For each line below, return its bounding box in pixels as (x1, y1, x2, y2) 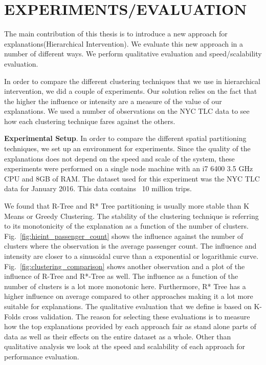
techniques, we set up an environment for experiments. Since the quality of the (4, 143, 251, 154)
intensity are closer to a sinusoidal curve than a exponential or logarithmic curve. (4, 251, 259, 261)
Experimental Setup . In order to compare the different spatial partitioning (4, 133, 247, 144)
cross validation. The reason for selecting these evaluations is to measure (23, 311, 250, 321)
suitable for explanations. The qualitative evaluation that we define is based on (4, 300, 252, 311)
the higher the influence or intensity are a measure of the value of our (4, 95, 222, 106)
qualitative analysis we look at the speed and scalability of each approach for (4, 341, 245, 352)
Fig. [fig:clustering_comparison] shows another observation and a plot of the (4, 260, 245, 271)
